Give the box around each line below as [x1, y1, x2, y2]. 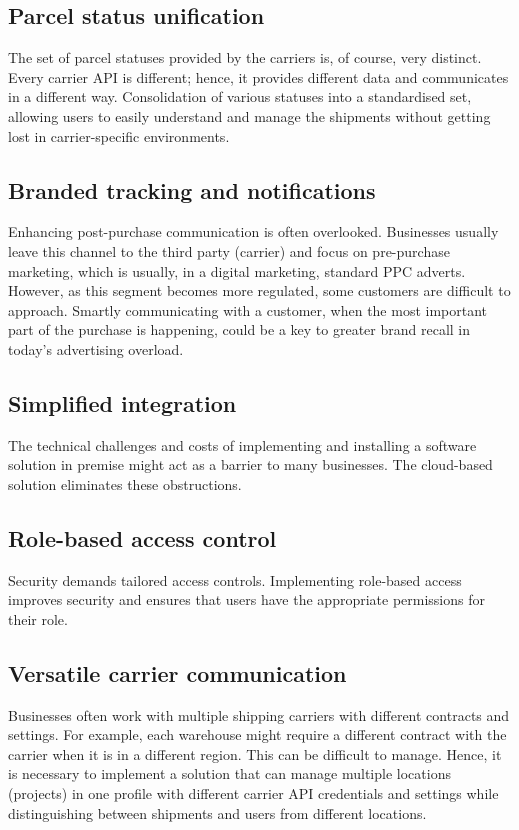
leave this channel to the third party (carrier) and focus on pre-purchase [8, 240, 450, 261]
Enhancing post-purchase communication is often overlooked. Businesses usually [8, 221, 499, 242]
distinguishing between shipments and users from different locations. [8, 802, 427, 823]
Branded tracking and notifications [8, 174, 376, 205]
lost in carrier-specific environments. [8, 125, 230, 146]
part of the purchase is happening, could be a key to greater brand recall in [8, 319, 471, 340]
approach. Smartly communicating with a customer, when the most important [8, 299, 488, 320]
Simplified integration [8, 387, 237, 418]
